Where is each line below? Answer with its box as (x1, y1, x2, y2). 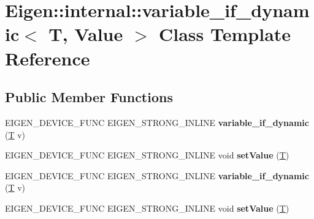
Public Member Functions (5, 87, 173, 106)
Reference (5, 45, 90, 70)
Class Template (159, 21, 291, 46)
